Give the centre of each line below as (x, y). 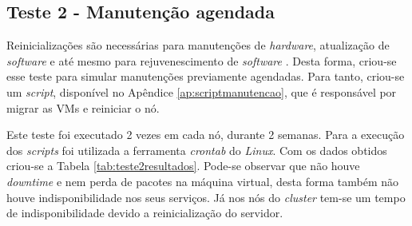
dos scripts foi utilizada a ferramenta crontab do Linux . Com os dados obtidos (197, 150)
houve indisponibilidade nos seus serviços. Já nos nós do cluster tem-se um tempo (206, 197)
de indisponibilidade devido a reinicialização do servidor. (145, 213)
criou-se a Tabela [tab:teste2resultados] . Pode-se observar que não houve (183, 166)
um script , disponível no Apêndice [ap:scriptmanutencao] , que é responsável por (202, 91)
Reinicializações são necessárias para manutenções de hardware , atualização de (198, 45)
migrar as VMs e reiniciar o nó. (83, 107)
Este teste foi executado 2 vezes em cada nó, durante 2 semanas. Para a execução (206, 135)
